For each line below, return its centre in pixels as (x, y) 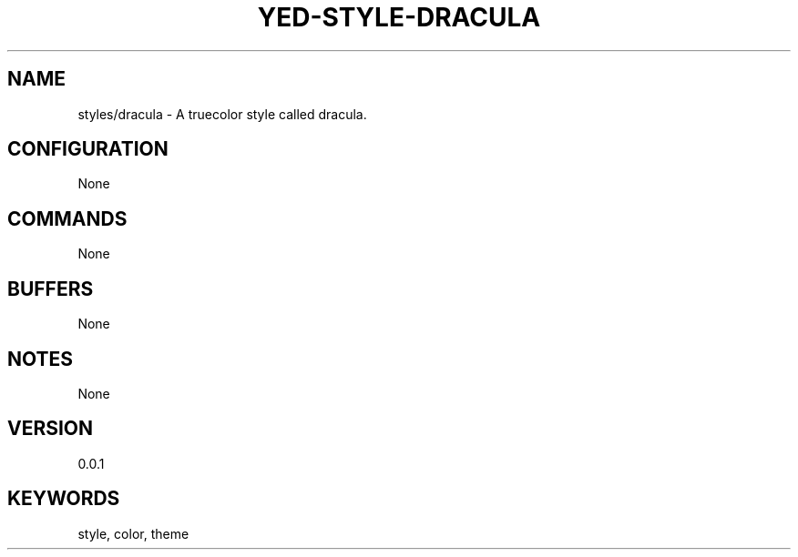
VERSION (51, 429)
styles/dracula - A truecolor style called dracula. (222, 114)
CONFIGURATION (88, 149)
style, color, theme (133, 533)
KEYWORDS (64, 499)
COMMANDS (67, 218)
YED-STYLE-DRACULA (399, 17)
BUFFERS (51, 289)
